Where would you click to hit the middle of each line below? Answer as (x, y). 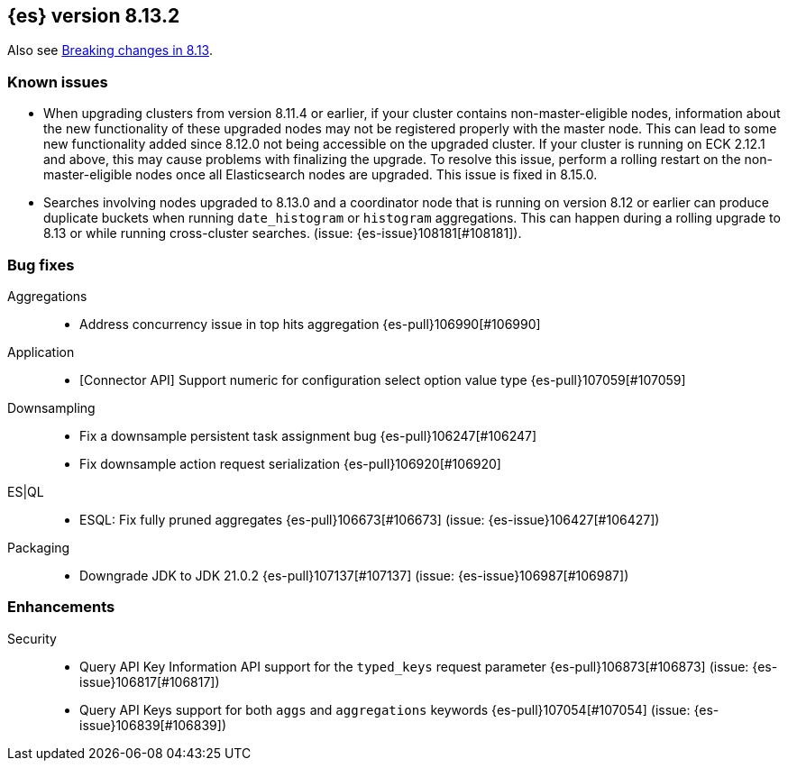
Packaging (39, 547)
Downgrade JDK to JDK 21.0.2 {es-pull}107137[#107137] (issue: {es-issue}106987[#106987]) (354, 575)
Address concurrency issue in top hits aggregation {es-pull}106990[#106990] (310, 324)
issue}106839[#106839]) (153, 725)
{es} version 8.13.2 (94, 16)
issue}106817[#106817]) (150, 681)
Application (41, 352)
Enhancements (61, 607)
